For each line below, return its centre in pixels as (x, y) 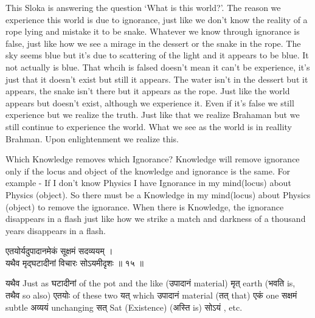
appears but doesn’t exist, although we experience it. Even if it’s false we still (150, 102)
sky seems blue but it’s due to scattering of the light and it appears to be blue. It (157, 55)
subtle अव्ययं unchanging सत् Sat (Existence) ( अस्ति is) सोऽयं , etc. (124, 307)
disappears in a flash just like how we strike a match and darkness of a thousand (156, 219)
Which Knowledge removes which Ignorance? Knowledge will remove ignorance (153, 159)
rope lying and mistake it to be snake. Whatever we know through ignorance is (153, 31)
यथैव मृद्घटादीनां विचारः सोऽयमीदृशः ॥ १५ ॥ (74, 262)
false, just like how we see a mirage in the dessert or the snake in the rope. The (153, 43)
